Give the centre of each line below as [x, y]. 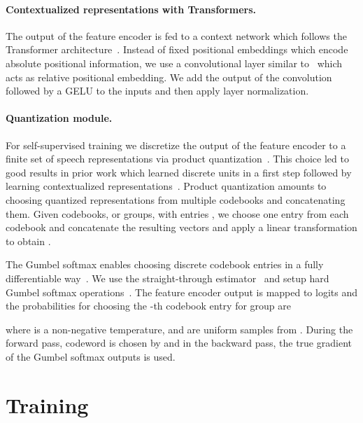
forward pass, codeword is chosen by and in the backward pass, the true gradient [179, 343]
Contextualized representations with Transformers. [131, 9]
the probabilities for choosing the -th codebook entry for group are [148, 306]
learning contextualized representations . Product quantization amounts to [166, 186]
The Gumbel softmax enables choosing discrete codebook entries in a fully [165, 264]
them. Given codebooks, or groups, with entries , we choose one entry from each [177, 213]
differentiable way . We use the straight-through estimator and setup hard [168, 278]
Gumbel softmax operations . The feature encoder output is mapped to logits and [182, 292]
